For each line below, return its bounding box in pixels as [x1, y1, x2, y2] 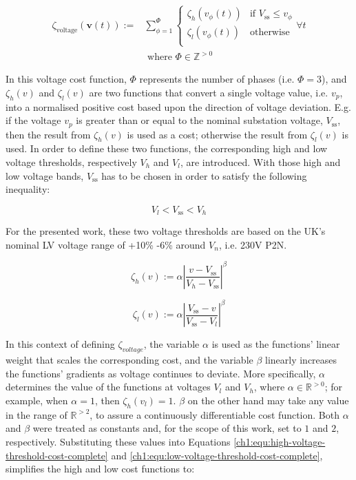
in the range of [6, 407, 67, 421]
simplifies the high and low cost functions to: [6, 461, 195, 476]
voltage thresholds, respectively [6, 154, 137, 169]
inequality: [6, 182, 50, 196]
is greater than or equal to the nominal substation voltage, [76, 113, 323, 127]
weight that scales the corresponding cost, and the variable [6, 353, 253, 367]
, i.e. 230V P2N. [218, 237, 287, 251]
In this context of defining [6, 337, 115, 351]
